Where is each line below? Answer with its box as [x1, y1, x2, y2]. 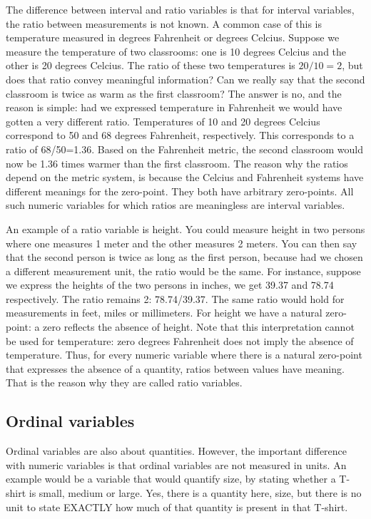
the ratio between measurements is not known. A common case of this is [6, 16, 322, 31]
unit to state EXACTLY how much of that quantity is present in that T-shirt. [6, 499, 348, 514]
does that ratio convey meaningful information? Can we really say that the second [6, 71, 365, 86]
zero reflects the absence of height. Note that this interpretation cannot [43, 319, 355, 334]
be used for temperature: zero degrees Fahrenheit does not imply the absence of [6, 333, 354, 348]
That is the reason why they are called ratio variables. [6, 375, 243, 390]
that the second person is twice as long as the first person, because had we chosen [6, 250, 363, 264]
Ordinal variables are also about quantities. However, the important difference [6, 443, 347, 458]
